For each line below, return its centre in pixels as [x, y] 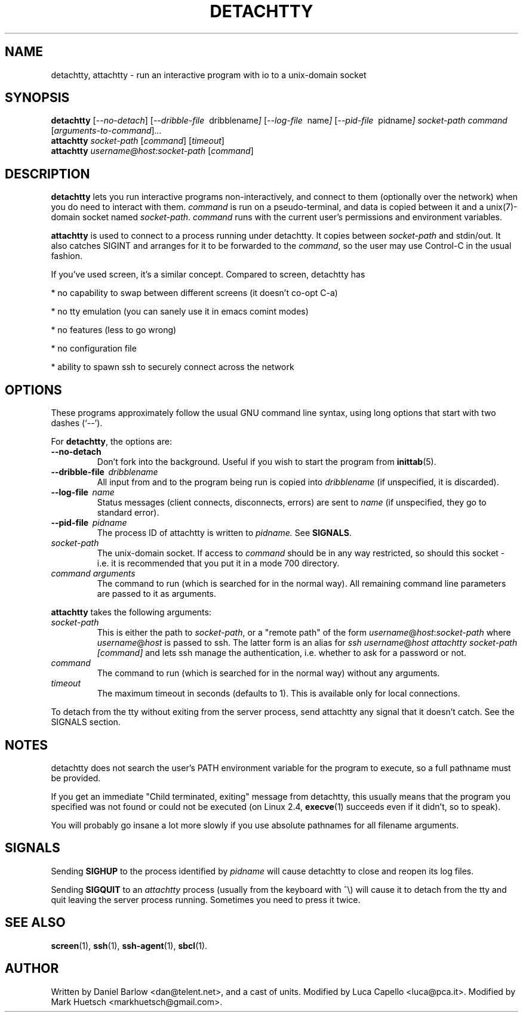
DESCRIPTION [47, 174]
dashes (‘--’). [77, 423]
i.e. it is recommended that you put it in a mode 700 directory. [218, 563]
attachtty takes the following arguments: [131, 612]
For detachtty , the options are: [111, 442]
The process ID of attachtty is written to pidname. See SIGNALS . [224, 533]
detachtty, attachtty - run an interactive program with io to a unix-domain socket [209, 75]
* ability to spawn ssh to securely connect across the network [173, 367]
